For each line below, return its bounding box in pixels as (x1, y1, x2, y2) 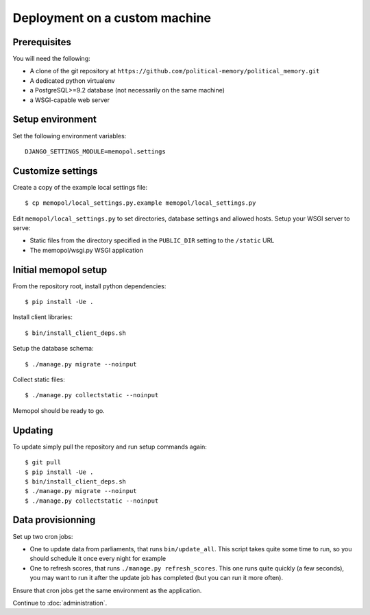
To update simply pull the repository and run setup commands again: (12, 442, 207, 451)
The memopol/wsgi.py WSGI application (29, 246, 144, 254)
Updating (12, 425, 53, 436)
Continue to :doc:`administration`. (12, 599, 108, 607)
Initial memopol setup (12, 264, 108, 275)
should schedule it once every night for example (29, 555, 166, 563)
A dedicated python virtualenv (29, 76, 116, 85)
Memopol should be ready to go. (12, 406, 106, 414)
